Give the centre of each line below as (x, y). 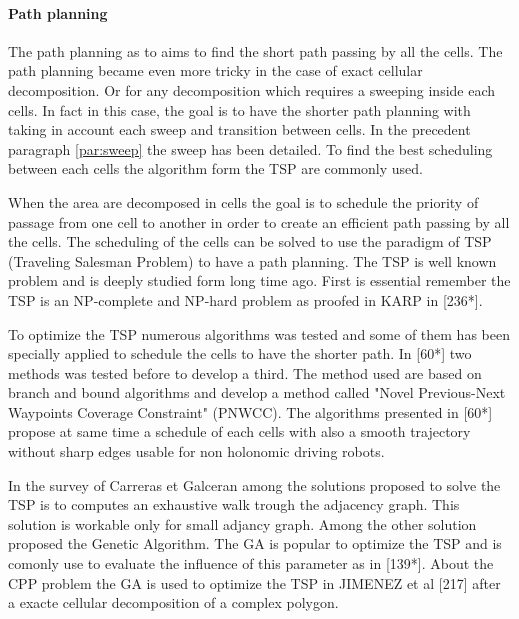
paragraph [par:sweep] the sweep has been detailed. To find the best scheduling (250, 148)
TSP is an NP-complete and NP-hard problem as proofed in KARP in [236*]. (245, 299)
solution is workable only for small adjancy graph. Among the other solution (242, 523)
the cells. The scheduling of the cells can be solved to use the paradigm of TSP (250, 241)
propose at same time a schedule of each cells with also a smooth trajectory (239, 431)
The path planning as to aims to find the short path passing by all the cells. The (255, 50)
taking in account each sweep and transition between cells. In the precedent (239, 129)
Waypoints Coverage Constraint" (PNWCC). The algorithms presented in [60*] (250, 411)
